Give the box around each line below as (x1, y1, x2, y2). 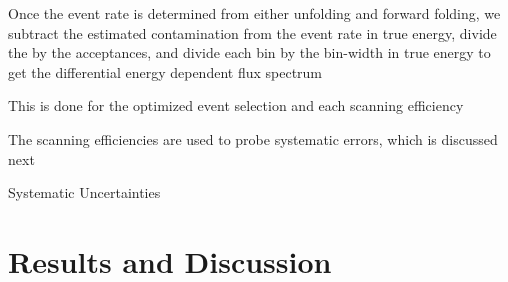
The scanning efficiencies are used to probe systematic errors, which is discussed (8, 128, 498, 149)
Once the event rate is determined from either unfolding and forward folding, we (8, 3, 501, 23)
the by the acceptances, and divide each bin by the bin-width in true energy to (8, 42, 491, 63)
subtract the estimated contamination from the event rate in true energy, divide (8, 22, 497, 43)
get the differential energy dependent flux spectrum (8, 61, 323, 82)
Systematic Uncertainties (8, 182, 161, 203)
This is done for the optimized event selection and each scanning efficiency (8, 95, 464, 116)
